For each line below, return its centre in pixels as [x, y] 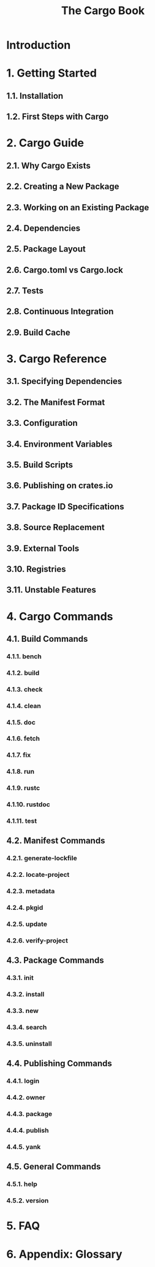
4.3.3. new [22, 1011]
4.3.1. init [20, 978]
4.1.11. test [22, 821]
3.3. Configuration [42, 423]
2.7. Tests [25, 291]
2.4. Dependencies [43, 228]
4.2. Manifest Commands [56, 841]
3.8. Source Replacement [56, 527]
